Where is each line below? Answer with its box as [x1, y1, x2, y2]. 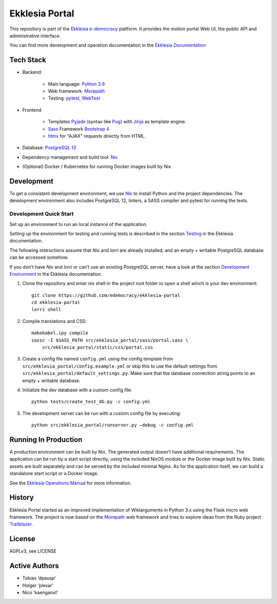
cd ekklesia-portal [31, 299, 81, 306]
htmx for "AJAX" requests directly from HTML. [48, 133, 146, 139]
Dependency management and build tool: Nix [22, 154, 118, 160]
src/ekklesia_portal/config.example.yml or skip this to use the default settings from [22, 363, 217, 369]
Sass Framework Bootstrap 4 [48, 126, 110, 132]
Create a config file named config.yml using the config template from [22, 356, 173, 362]
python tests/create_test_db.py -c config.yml [31, 399, 151, 405]
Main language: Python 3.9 [48, 81, 105, 87]
